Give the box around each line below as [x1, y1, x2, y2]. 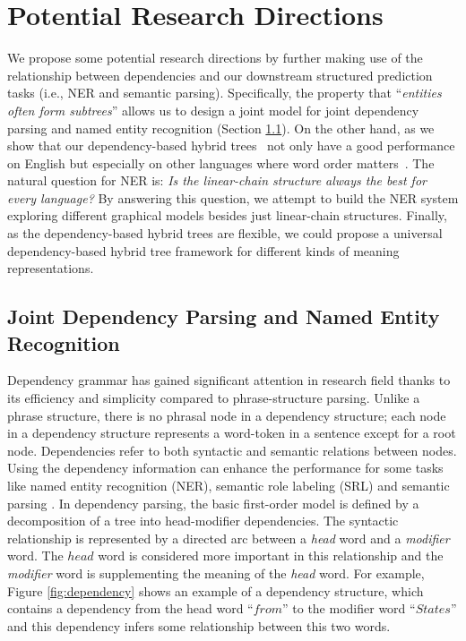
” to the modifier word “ [282, 599, 416, 618]
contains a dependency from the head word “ [7, 599, 254, 618]
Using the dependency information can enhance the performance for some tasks [7, 458, 444, 477]
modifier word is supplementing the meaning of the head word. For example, [7, 563, 425, 582]
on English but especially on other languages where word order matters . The [7, 153, 435, 172]
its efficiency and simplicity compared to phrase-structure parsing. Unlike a [7, 389, 420, 407]
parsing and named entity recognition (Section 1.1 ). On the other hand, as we [7, 118, 435, 137]
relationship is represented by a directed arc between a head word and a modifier [7, 528, 450, 547]
